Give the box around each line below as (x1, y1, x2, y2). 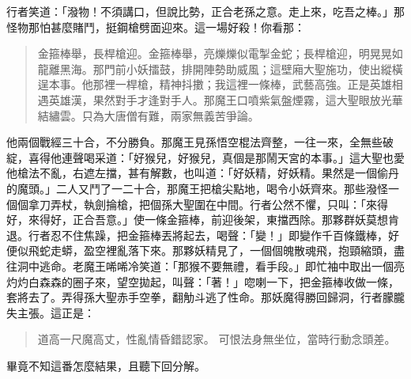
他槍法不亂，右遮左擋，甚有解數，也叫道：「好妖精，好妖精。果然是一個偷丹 (6, 165, 399, 181)
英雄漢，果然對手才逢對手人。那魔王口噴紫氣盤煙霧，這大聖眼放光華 (48, 91, 403, 108)
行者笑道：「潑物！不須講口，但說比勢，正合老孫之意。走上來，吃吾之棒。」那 (6, 3, 405, 19)
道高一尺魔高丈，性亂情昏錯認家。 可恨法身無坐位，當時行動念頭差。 (37, 331, 396, 347)
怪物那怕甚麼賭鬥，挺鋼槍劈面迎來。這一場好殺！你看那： (6, 18, 305, 35)
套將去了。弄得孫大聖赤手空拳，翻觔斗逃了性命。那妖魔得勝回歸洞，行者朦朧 (6, 289, 405, 305)
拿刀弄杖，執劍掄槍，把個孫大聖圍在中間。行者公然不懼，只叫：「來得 (28, 195, 388, 212)
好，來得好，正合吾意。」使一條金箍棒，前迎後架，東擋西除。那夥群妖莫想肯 (6, 211, 399, 228)
